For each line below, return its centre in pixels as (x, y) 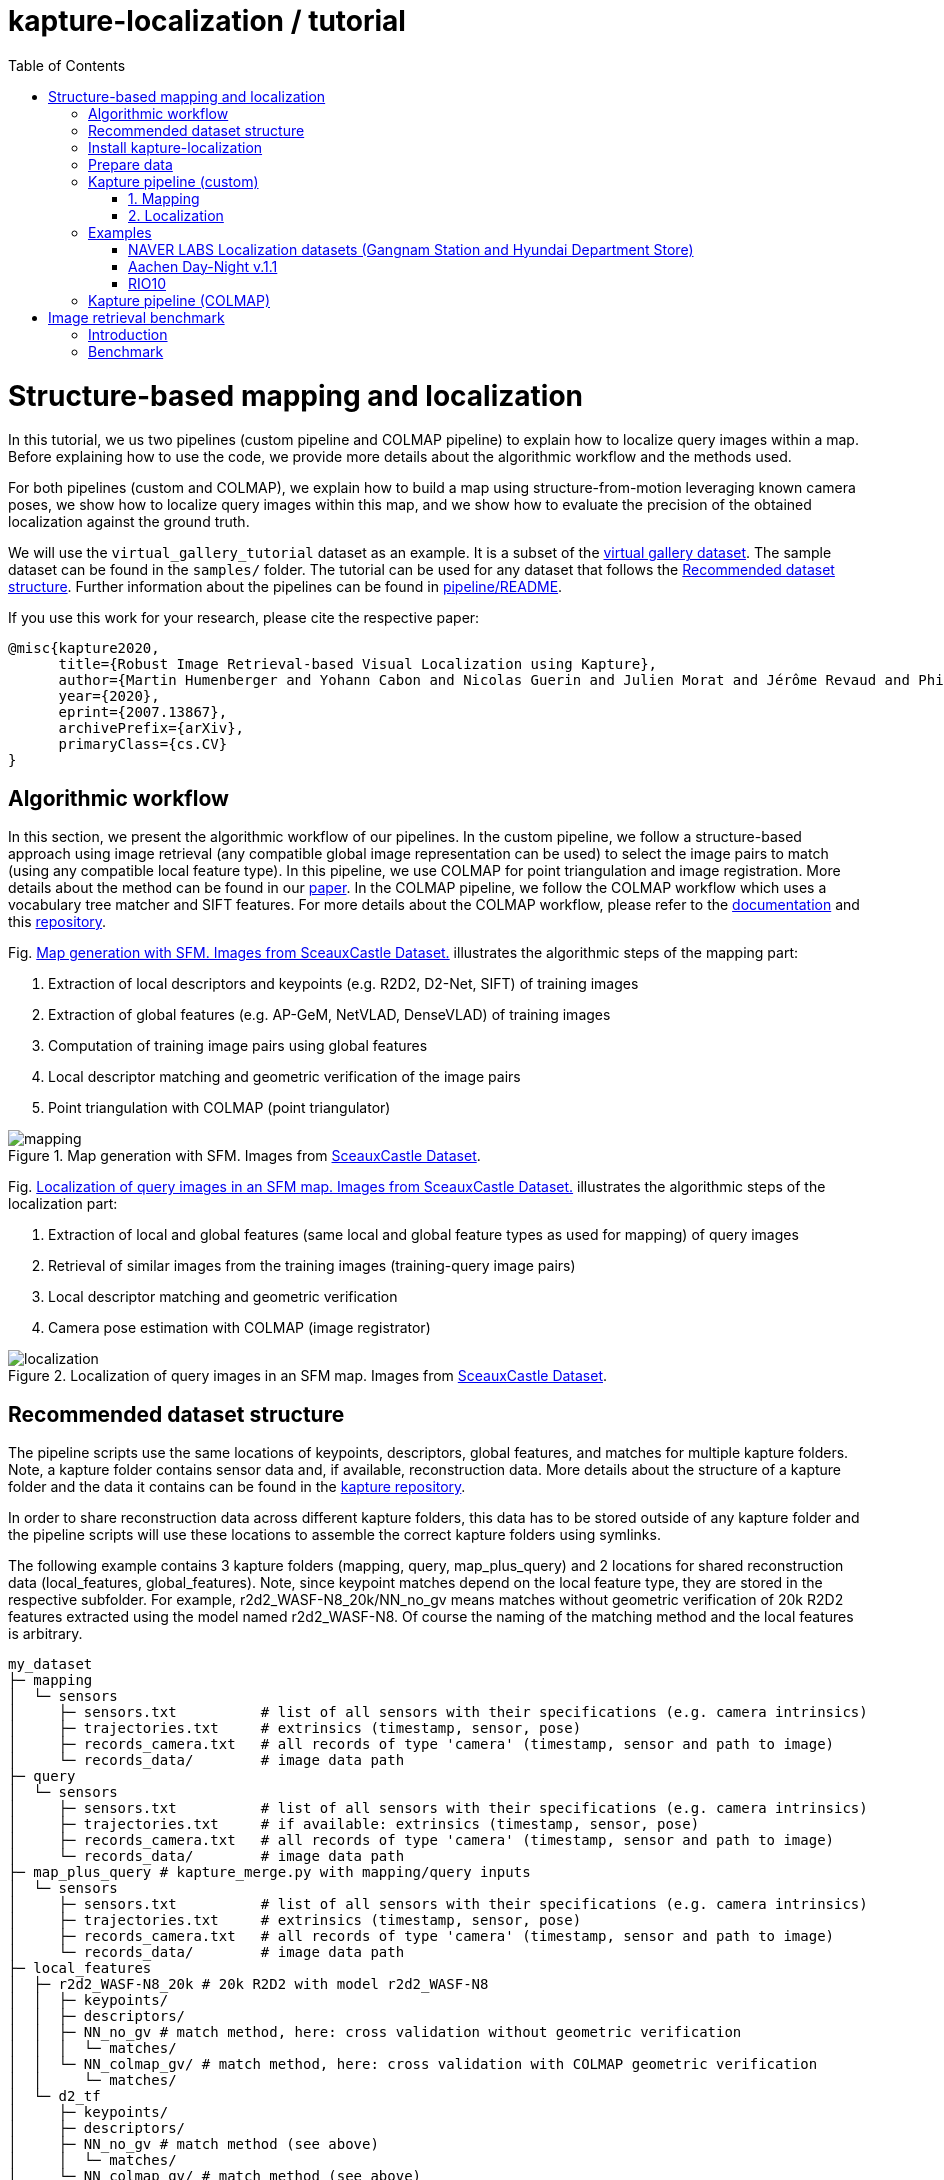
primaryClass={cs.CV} (143, 744)
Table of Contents (67, 65)
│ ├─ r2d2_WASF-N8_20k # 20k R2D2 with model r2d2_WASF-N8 (248, 1983)
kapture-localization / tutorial (207, 21)
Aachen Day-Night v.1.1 (203, 266)
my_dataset (50, 1663)
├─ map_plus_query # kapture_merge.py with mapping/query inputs (269, 1871)
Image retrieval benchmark (136, 317)
